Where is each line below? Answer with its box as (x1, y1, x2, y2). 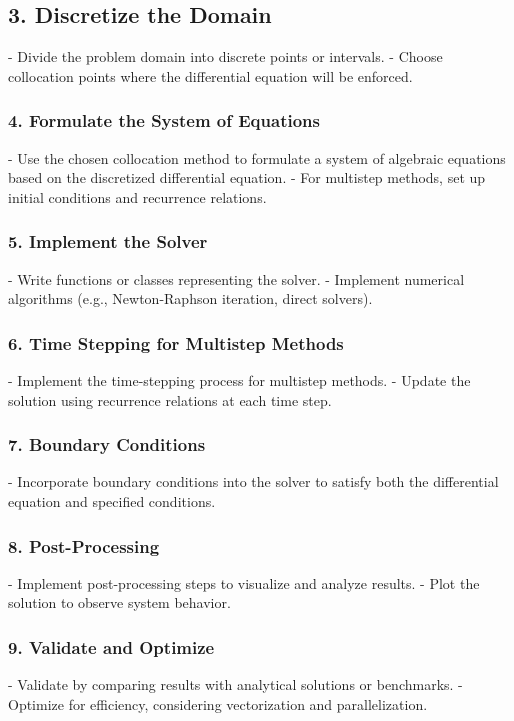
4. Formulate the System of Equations (8, 108, 320, 133)
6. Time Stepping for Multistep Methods (8, 330, 344, 355)
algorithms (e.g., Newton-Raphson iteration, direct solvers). (8, 288, 373, 309)
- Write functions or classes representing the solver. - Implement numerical (8, 268, 465, 289)
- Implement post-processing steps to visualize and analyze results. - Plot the (8, 572, 480, 593)
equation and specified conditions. (8, 491, 216, 512)
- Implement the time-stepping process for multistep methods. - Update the (8, 370, 471, 391)
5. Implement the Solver (8, 229, 208, 254)
